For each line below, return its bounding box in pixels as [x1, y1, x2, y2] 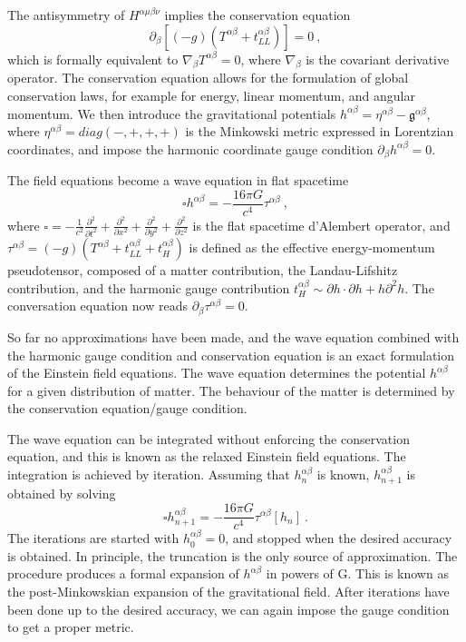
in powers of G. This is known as [266, 564, 449, 583]
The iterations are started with [7, 528, 180, 548]
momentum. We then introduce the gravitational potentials [7, 104, 336, 123]
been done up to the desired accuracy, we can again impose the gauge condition [7, 599, 450, 618]
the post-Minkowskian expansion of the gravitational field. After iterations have [7, 581, 450, 600]
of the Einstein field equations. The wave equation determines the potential [7, 363, 426, 382]
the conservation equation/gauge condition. [7, 399, 248, 418]
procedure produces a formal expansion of [7, 564, 239, 583]
